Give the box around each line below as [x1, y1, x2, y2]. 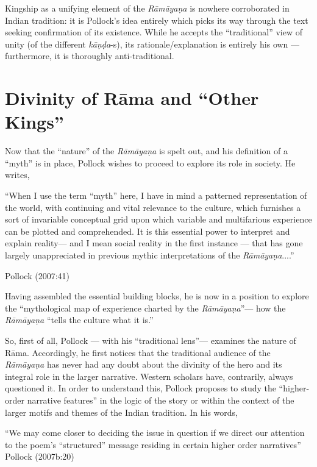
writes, [5, 168, 30, 181]
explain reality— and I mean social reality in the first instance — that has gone [5, 237, 303, 249]
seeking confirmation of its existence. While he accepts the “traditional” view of [5, 26, 303, 38]
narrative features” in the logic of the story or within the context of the [27, 393, 294, 406]
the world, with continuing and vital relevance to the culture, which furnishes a [5, 201, 301, 213]
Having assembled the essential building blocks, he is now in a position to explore [5, 290, 309, 302]
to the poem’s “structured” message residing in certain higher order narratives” [5, 438, 301, 451]
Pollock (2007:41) [5, 269, 69, 282]
